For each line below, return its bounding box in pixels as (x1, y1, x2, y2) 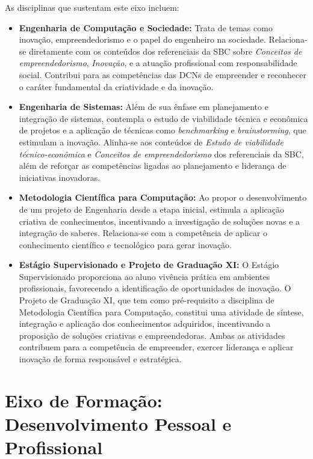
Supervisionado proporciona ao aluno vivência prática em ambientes (19, 270, 270, 282)
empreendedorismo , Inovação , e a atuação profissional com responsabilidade (19, 56, 297, 69)
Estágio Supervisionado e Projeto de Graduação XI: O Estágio (19, 258, 279, 271)
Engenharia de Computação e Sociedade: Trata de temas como (19, 21, 273, 34)
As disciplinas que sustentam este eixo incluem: (5, 1, 179, 13)
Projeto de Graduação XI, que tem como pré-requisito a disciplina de (19, 294, 274, 306)
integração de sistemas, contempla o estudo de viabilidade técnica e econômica (19, 112, 308, 124)
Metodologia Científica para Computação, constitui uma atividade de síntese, (19, 305, 304, 318)
